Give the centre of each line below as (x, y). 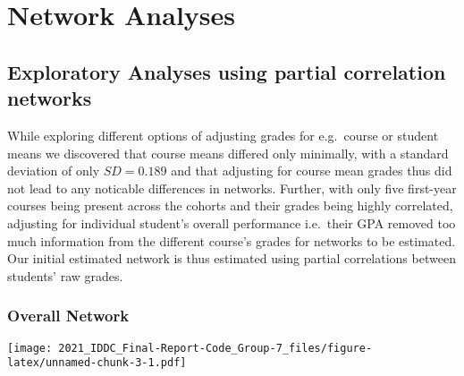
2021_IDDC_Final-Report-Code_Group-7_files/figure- (215, 348)
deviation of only (54, 171)
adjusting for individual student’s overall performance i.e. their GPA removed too (232, 222)
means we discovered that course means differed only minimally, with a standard (228, 153)
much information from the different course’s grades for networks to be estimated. (232, 240)
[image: (30, 348)
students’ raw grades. (65, 275)
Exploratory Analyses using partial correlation (227, 71)
